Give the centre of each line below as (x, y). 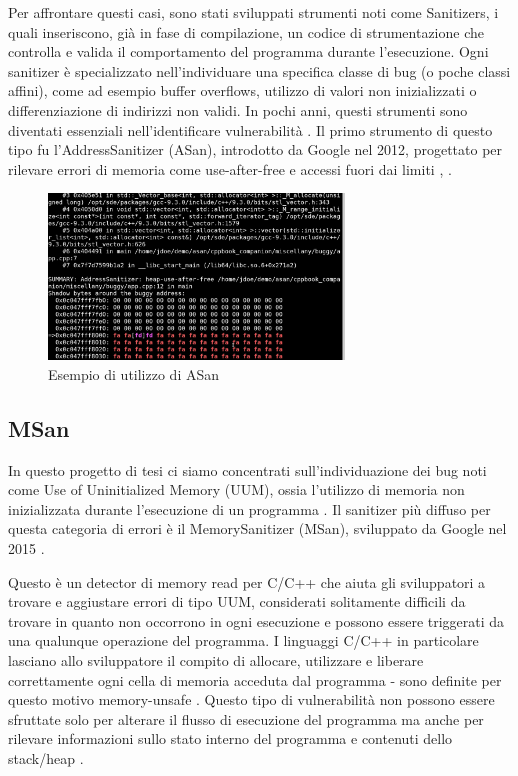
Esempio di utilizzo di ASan (134, 373)
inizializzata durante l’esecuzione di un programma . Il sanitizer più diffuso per (249, 508)
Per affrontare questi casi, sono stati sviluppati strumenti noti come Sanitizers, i (253, 12)
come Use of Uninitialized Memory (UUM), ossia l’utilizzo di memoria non (236, 489)
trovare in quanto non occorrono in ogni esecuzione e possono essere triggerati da (256, 620)
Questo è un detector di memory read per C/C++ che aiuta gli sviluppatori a (247, 581)
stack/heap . (46, 757)
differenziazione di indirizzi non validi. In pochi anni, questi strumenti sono (238, 109)
